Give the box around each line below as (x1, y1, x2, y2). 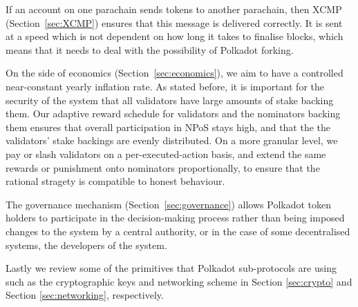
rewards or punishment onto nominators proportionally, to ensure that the (6, 160, 320, 175)
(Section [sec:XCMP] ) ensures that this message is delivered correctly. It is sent (6, 15, 343, 30)
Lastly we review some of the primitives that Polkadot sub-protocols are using (6, 261, 337, 275)
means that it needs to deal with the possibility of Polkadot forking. (6, 42, 294, 57)
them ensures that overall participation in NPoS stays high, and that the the (6, 119, 331, 134)
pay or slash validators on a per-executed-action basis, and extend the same (6, 146, 326, 161)
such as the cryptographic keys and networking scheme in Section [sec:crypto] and (6, 274, 352, 288)
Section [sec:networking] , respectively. (6, 288, 164, 302)
